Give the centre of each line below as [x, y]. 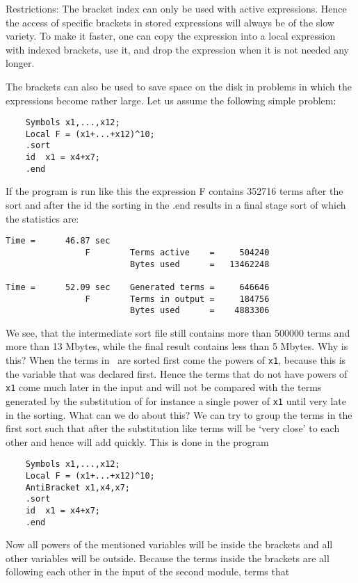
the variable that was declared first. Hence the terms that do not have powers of [177, 373]
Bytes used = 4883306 [200, 311]
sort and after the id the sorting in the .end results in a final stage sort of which [176, 205]
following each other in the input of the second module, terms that [148, 572]
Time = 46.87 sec [58, 241]
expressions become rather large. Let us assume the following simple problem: [171, 100]
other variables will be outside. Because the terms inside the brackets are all [168, 558]
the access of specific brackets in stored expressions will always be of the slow [170, 22]
